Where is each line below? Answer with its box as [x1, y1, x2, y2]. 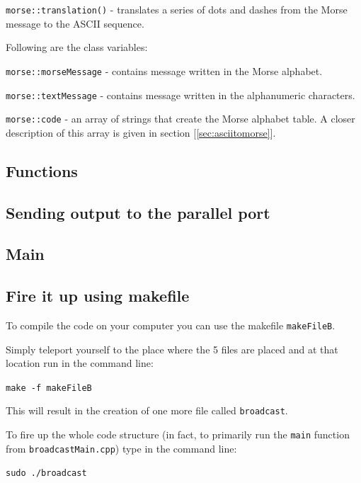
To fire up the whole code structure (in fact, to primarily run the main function [6, 427, 350, 442]
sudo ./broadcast [6, 468, 87, 479]
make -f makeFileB [6, 382, 92, 393]
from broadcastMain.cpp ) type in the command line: [6, 441, 237, 455]
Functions [6, 159, 78, 181]
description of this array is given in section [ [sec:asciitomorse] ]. [6, 125, 276, 140]
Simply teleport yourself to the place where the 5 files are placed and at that [6, 341, 338, 356]
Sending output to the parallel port [6, 201, 270, 223]
